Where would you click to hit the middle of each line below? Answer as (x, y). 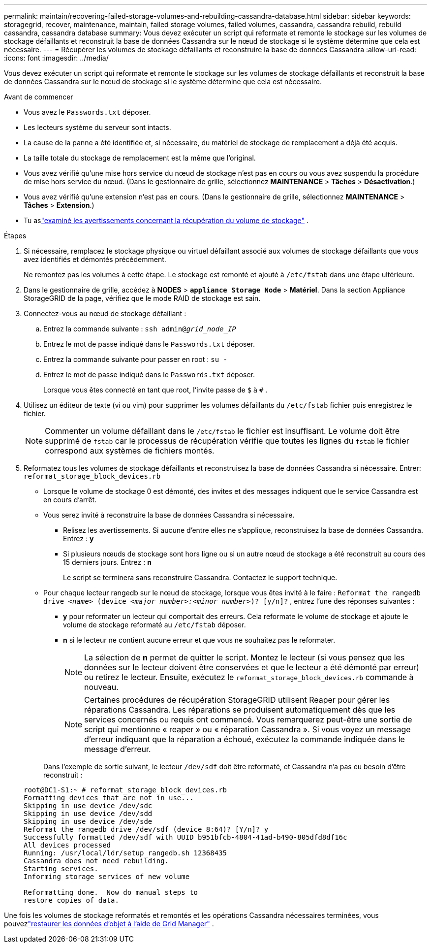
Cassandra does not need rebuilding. (96, 861)
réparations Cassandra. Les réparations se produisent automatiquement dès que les (240, 710)
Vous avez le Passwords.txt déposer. (87, 112)
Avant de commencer (39, 97)
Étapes (15, 236)
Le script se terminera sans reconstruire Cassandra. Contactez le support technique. (200, 577)
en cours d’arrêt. (70, 500)
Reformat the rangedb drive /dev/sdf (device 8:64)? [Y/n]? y (146, 829)
